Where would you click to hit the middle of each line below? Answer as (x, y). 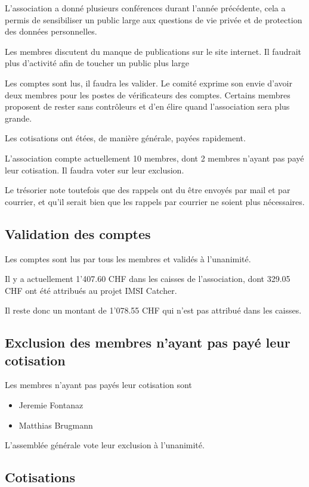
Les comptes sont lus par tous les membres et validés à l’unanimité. (128, 258)
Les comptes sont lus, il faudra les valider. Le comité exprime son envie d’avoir (149, 83)
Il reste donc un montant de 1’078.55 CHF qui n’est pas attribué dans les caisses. (153, 310)
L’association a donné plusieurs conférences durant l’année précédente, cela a (145, 8)
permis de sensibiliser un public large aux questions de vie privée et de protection (154, 19)
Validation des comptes (78, 233)
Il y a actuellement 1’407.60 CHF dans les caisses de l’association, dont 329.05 (148, 279)
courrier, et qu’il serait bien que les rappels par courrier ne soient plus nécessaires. (155, 201)
